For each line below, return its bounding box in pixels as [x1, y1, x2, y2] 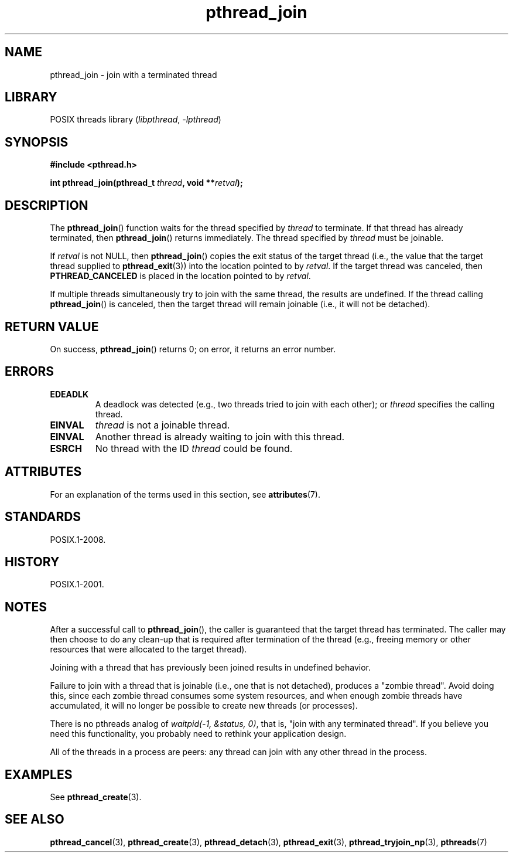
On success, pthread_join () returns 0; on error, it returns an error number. [50, 344, 336, 354]
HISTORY [5, 554, 60, 569]
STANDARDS [5, 509, 81, 525]
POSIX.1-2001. [50, 579, 104, 590]
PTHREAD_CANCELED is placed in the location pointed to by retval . [50, 271, 311, 281]
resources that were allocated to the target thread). [50, 644, 247, 655]
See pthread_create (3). [50, 792, 142, 802]
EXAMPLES [5, 767, 73, 782]
